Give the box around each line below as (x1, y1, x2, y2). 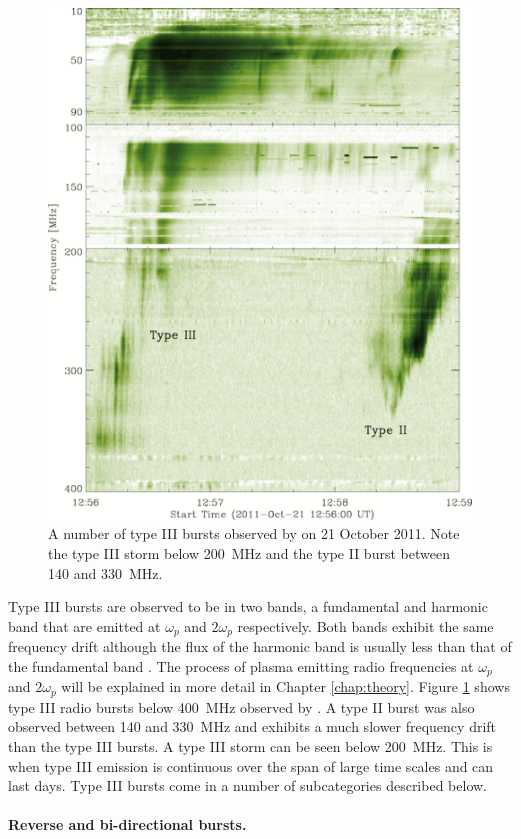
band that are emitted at (8, 615, 161, 636)
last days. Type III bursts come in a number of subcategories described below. (8, 775, 487, 796)
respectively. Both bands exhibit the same (237, 615, 494, 636)
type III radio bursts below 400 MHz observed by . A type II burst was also (8, 696, 475, 717)
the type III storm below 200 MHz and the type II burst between (48, 543, 450, 564)
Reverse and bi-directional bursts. (8, 814, 247, 835)
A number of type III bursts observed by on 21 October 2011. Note (48, 523, 460, 544)
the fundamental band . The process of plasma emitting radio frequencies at (8, 655, 474, 676)
